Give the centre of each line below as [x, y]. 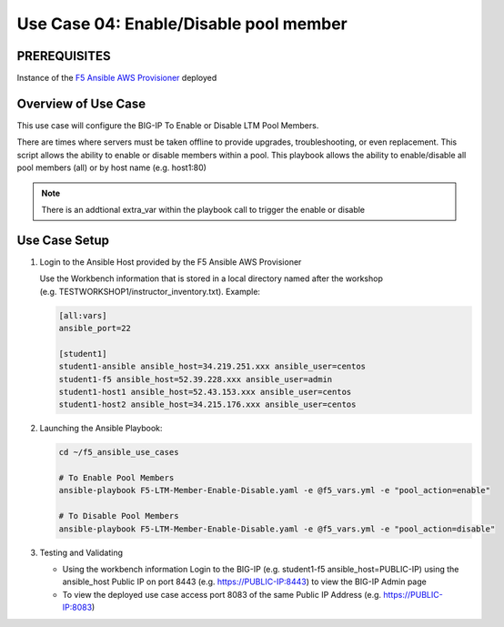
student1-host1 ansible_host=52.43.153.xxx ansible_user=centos [205, 392]
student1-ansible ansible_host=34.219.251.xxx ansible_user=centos [212, 367]
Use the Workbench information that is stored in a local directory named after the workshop [212, 278]
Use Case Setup [63, 240]
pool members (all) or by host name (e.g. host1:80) [111, 167]
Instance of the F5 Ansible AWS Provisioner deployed [117, 78]
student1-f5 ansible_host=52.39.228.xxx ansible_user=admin [196, 379]
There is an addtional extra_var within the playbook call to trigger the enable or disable [203, 209]
